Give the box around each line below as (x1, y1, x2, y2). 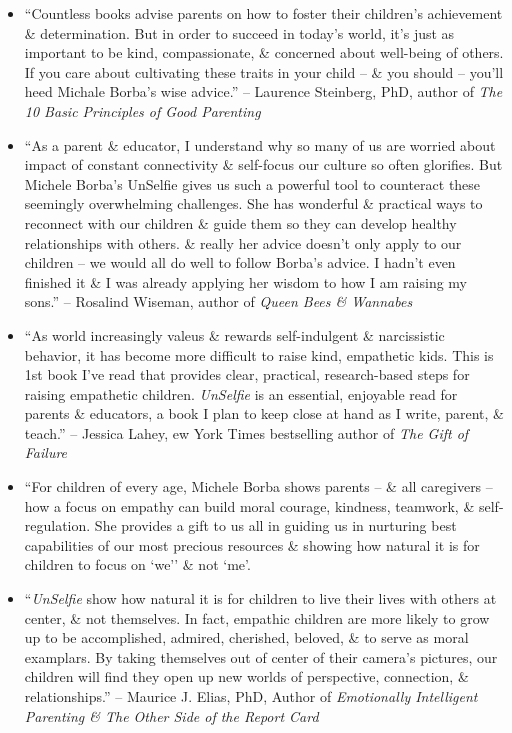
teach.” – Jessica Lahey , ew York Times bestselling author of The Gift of (24, 422, 469, 443)
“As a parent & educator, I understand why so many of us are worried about (24, 134, 496, 155)
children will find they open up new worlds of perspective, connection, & (24, 666, 469, 687)
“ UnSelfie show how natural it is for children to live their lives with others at (24, 588, 497, 609)
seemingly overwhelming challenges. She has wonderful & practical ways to (24, 193, 483, 214)
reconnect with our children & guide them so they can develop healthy (24, 212, 457, 233)
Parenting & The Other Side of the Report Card (24, 705, 319, 726)
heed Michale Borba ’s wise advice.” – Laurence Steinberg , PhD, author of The (24, 81, 503, 102)
